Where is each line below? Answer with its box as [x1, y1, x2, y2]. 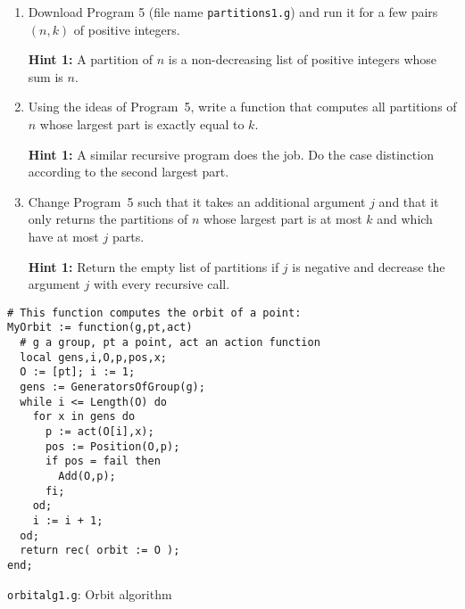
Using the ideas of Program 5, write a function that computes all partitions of [28, 97, 457, 116]
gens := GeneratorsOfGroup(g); [20, 381, 205, 394]
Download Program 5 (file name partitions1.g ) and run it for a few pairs [28, 3, 438, 21]
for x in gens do [32, 410, 136, 424]
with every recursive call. [93, 275, 230, 293]
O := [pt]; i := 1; [20, 366, 136, 379]
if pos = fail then [45, 455, 161, 468]
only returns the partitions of [28, 210, 188, 228]
